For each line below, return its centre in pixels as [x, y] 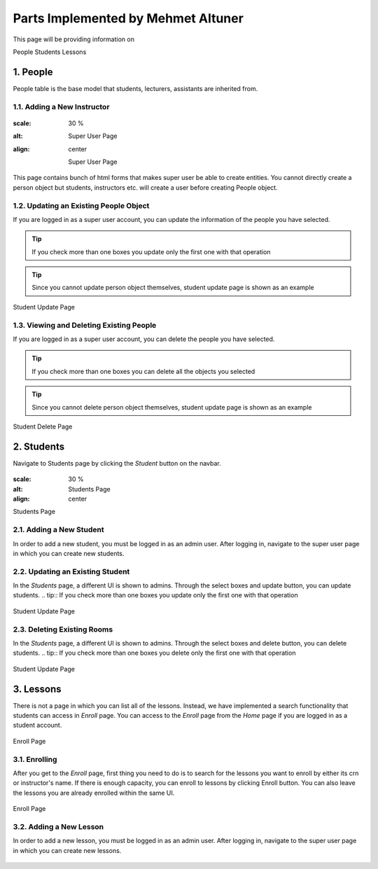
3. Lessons [37, 689]
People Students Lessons [50, 52]
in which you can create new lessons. [67, 850]
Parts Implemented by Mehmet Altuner [128, 18]
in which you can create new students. [69, 553]
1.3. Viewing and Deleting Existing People [85, 325]
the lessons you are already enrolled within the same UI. [94, 793]
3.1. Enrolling [35, 759]
